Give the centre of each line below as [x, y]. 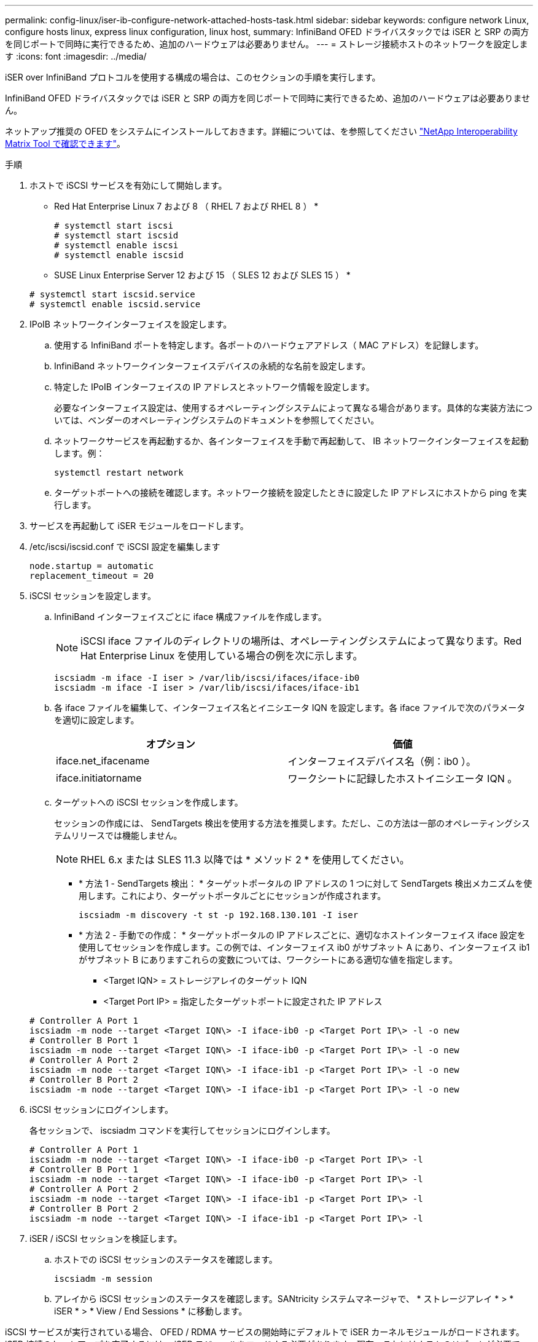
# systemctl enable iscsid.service [115, 304]
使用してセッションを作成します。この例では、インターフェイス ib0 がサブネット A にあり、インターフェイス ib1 [304, 947]
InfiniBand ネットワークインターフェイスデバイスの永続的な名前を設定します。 [212, 366]
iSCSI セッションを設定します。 [93, 596]
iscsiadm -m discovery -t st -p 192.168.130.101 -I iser [219, 915]
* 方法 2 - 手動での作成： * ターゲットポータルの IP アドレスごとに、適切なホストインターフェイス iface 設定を [302, 935]
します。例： [80, 453]
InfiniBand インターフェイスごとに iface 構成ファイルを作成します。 [190, 617]
